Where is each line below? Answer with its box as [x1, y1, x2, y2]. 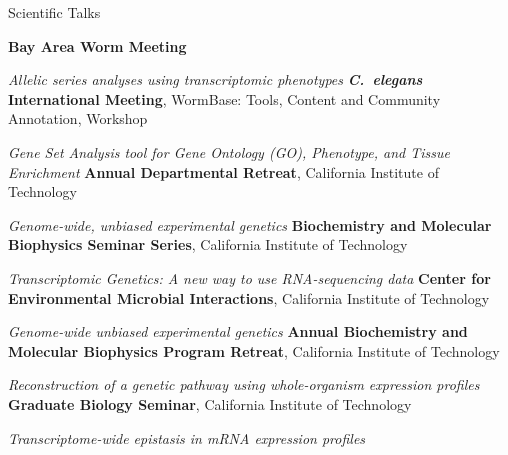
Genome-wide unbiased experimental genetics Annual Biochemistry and [8, 321, 468, 342]
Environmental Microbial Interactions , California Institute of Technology [8, 287, 490, 308]
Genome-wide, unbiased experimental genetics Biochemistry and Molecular [8, 214, 492, 235]
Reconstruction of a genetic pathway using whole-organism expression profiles [8, 374, 480, 395]
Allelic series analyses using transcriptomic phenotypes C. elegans [8, 69, 423, 90]
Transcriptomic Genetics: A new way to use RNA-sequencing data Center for [8, 267, 491, 288]
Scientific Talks [8, 2, 101, 22]
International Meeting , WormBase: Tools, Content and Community [8, 88, 441, 109]
